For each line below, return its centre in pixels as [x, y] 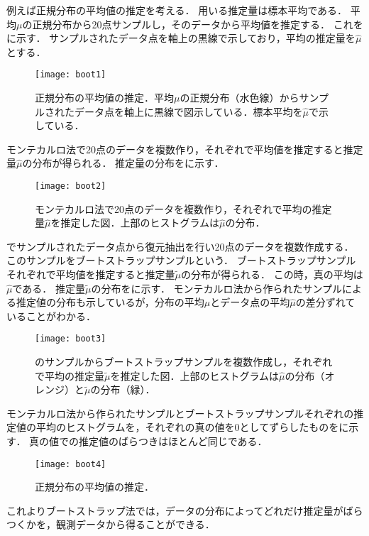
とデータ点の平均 [250, 302]
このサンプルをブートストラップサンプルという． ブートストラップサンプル [181, 260]
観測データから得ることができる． [135, 524]
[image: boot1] [71, 75]
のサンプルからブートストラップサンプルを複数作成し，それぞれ [184, 362]
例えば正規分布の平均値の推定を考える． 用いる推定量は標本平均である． [177, 10]
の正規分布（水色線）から [239, 98]
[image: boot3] [71, 339]
